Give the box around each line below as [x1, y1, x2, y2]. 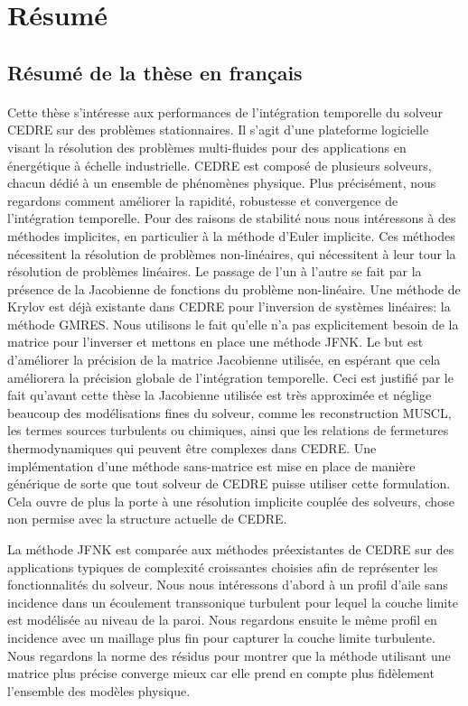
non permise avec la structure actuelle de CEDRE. [7, 509, 287, 528]
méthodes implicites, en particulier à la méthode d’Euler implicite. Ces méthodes [7, 226, 455, 245]
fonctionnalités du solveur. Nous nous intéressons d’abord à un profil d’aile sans [7, 575, 448, 594]
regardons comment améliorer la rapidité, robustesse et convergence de [7, 190, 398, 209]
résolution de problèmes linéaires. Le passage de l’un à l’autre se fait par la [7, 262, 422, 281]
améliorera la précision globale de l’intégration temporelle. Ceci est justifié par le [7, 367, 454, 386]
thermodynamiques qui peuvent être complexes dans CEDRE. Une [7, 439, 377, 458]
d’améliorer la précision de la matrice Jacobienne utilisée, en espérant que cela [7, 350, 441, 369]
